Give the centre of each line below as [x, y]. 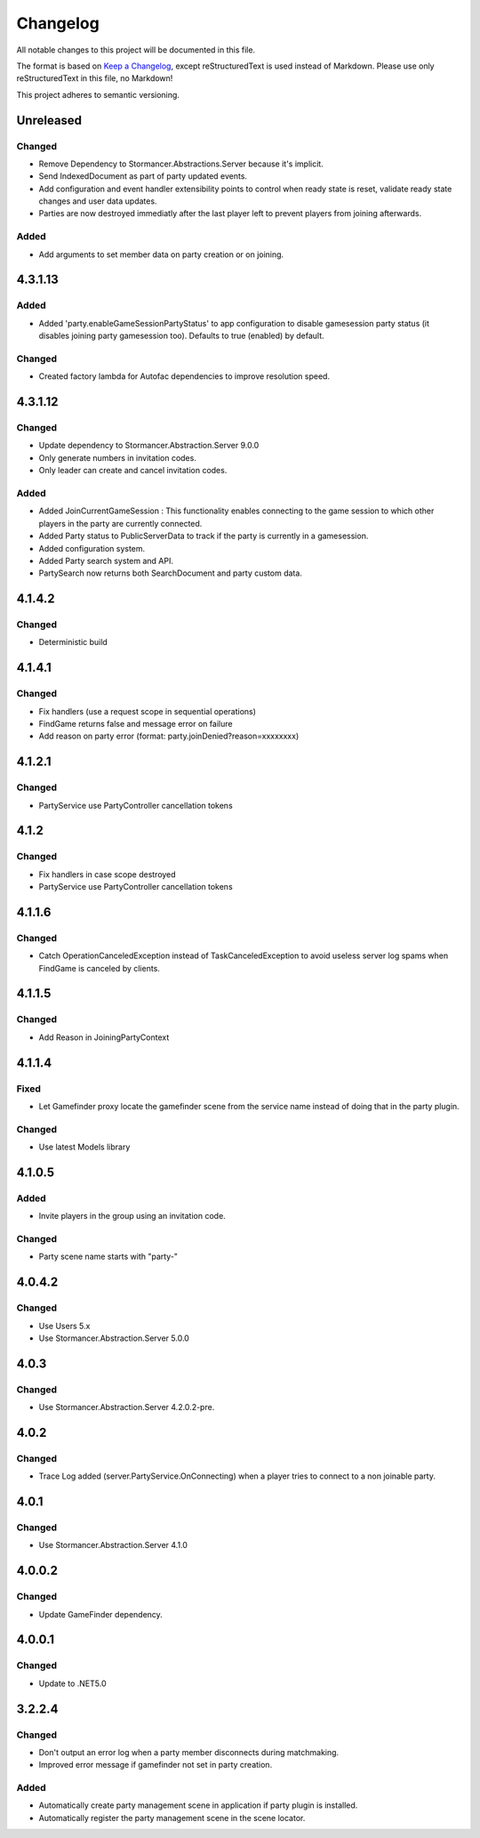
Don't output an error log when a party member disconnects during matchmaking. [189, 1752]
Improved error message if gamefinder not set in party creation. [156, 1765]
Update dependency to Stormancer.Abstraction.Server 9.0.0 [149, 446]
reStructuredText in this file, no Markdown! [95, 78]
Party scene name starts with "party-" [108, 1257]
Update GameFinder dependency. [101, 1614]
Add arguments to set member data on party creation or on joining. [161, 254]
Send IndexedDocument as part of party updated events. [143, 176]
